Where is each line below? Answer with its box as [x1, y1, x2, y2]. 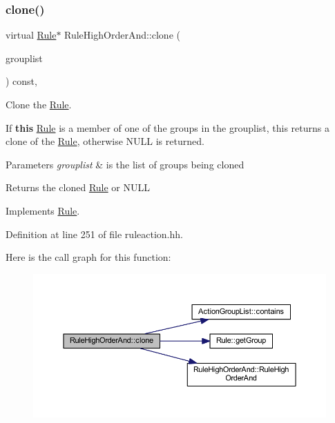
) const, [6, 74, 37, 88]
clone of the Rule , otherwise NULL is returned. [6, 134, 204, 148]
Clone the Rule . [6, 97, 72, 111]
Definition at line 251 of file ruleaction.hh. [6, 226, 183, 241]
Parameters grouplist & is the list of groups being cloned [6, 157, 245, 171]
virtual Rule [6, 28, 57, 42]
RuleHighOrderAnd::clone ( [64, 28, 180, 42]
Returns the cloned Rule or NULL [6, 180, 150, 195]
